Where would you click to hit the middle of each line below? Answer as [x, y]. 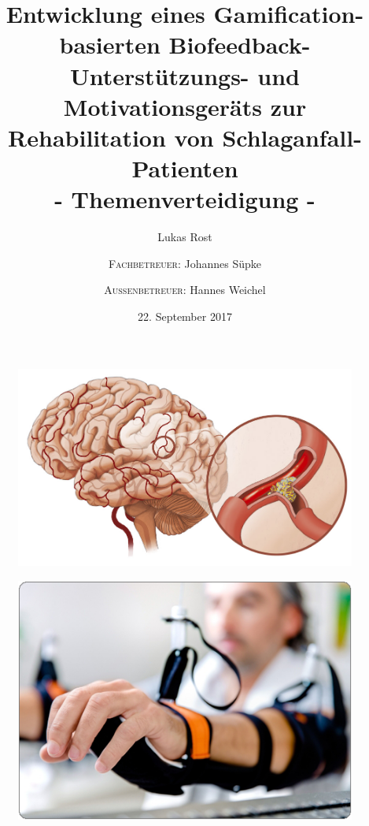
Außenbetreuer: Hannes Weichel [185, 290]
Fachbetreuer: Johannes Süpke [185, 263]
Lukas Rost [185, 237]
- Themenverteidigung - [185, 199]
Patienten [185, 168]
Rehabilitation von [111, 137]
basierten [110, 45]
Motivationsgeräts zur [185, 106]
